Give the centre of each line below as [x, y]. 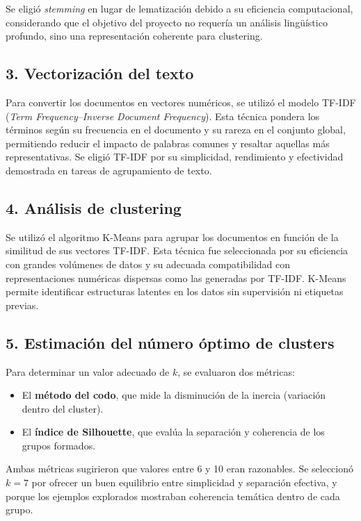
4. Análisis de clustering [94, 207]
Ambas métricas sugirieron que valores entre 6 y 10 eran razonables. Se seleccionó [179, 469]
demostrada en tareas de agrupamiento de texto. [109, 170]
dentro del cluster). [63, 408]
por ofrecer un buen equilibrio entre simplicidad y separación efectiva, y [184, 482]
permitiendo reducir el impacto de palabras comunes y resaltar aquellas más [168, 143]
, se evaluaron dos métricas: [236, 371]
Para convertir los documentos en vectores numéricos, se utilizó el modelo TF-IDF [181, 102]
